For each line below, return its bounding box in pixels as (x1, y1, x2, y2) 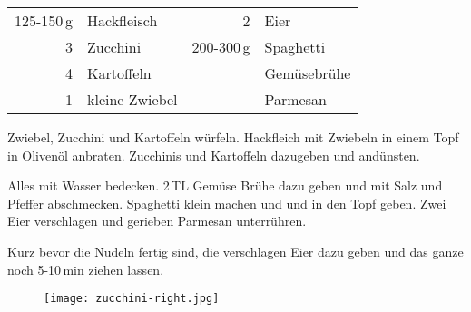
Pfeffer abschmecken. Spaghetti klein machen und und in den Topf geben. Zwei (7, 193, 446, 212)
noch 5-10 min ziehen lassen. (7, 259, 164, 278)
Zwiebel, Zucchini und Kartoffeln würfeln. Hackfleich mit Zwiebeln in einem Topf (7, 128, 459, 146)
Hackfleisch (87, 10, 158, 31)
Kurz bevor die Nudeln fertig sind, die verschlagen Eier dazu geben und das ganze (7, 241, 464, 260)
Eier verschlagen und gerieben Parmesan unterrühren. (7, 211, 307, 230)
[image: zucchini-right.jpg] (44, 292, 220, 306)
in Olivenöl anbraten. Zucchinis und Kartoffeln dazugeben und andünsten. (7, 145, 420, 164)
